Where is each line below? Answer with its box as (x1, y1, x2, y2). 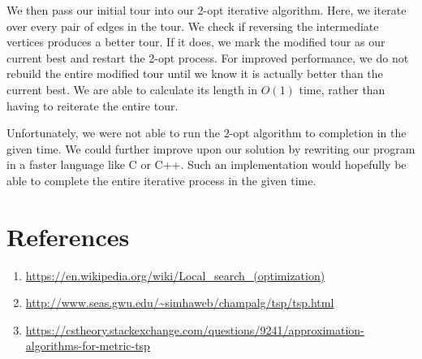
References (6, 219, 130, 253)
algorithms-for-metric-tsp (25, 337, 150, 354)
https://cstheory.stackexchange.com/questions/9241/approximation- (25, 321, 364, 338)
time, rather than (299, 80, 385, 97)
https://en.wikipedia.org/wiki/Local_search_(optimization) (25, 266, 325, 283)
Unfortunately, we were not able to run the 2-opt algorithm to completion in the (6, 124, 407, 141)
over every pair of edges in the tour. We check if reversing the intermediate (6, 17, 379, 34)
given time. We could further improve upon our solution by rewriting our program (6, 140, 416, 157)
